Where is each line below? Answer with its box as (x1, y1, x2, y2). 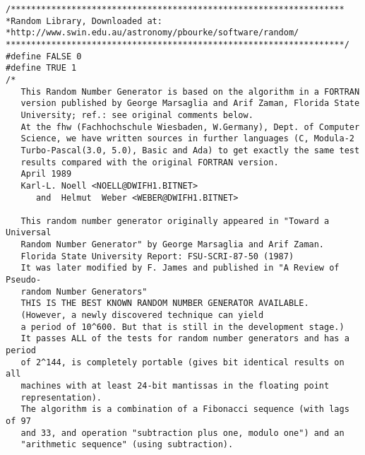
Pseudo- (6, 275, 42, 285)
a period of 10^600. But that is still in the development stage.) (20, 321, 345, 332)
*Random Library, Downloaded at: (6, 16, 162, 26)
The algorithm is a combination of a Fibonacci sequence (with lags (20, 404, 349, 415)
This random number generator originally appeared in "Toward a (20, 215, 330, 226)
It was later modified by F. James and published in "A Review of (20, 263, 340, 273)
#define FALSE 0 (6, 51, 82, 61)
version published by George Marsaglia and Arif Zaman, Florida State (20, 98, 360, 109)
